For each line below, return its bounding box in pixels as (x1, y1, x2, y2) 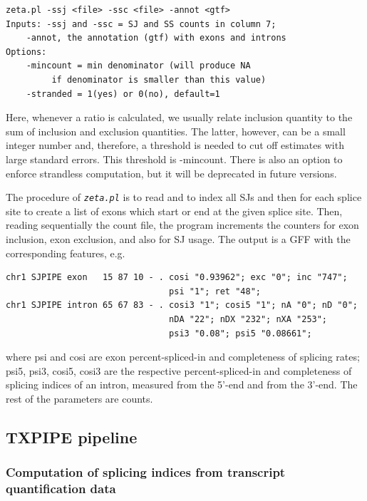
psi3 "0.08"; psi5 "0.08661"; (169, 328, 312, 339)
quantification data (6, 480, 116, 497)
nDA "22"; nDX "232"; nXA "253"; (169, 314, 328, 324)
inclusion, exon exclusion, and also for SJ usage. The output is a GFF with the (6, 231, 351, 246)
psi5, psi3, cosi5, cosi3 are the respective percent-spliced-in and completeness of (6, 363, 352, 378)
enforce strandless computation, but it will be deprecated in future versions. (6, 165, 337, 180)
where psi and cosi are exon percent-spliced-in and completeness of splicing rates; (6, 349, 360, 364)
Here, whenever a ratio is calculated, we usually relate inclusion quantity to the (6, 110, 353, 125)
